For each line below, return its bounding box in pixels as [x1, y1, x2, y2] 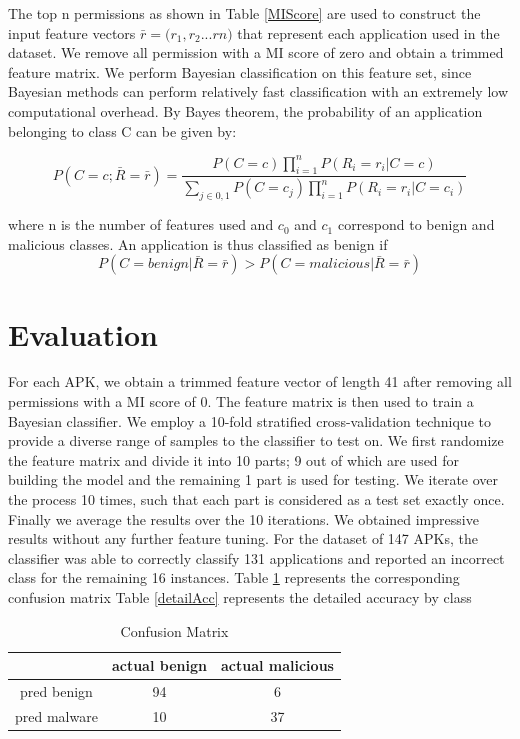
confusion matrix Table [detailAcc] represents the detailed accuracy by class [8, 586, 472, 607]
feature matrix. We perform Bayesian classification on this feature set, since [8, 61, 472, 82]
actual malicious [220, 655, 334, 676]
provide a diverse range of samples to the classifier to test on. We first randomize [8, 430, 504, 451]
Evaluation [8, 313, 158, 354]
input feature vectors [8, 22, 136, 43]
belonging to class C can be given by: [8, 120, 237, 141]
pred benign [20, 681, 93, 701]
